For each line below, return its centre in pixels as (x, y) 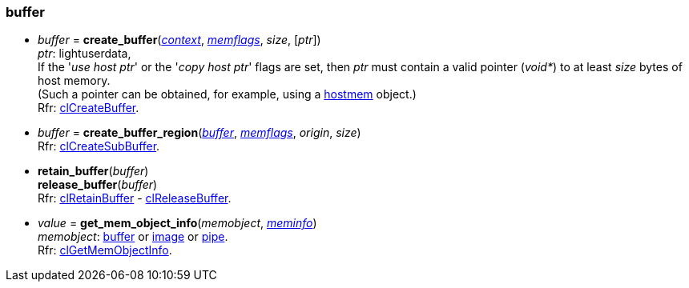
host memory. (74, 81)
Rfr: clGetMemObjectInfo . (105, 250)
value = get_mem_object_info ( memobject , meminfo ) (177, 223)
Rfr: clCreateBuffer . (89, 108)
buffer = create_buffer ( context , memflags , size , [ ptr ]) (179, 40)
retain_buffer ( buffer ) (93, 171)
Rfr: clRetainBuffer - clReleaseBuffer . (135, 198)
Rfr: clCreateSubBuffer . (99, 146)
